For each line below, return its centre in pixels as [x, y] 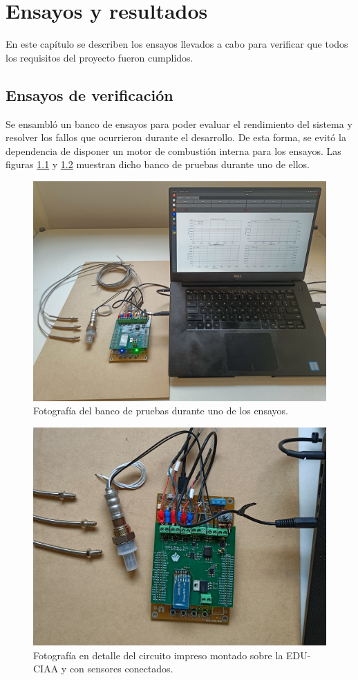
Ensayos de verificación [89, 94]
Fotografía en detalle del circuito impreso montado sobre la [158, 655]
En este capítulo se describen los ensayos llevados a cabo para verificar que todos [177, 44]
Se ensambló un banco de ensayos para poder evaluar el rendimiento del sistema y [179, 123]
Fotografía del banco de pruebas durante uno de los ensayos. [161, 411]
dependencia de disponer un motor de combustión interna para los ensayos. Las [173, 150]
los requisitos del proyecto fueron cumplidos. [100, 57]
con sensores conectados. [121, 669]
